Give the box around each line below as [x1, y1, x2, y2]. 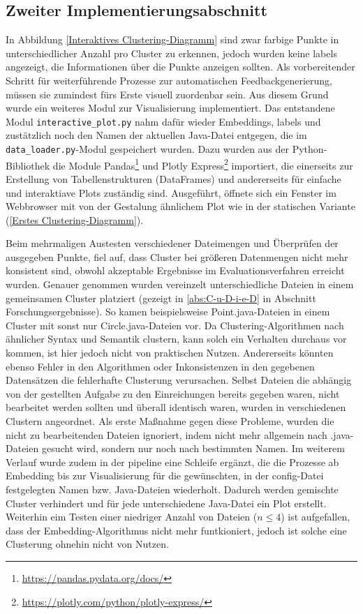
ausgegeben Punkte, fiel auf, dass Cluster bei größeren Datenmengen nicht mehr [6, 249, 348, 264]
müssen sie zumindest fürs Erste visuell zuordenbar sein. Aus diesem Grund [6, 87, 329, 101]
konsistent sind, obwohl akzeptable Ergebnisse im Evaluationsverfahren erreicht [6, 263, 345, 278]
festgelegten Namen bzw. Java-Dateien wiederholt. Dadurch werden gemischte [6, 481, 339, 496]
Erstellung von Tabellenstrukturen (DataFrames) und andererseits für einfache [6, 171, 341, 186]
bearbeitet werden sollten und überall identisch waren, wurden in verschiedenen [6, 400, 346, 414]
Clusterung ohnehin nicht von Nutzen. [6, 537, 169, 551]
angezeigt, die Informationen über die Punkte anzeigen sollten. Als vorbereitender [6, 59, 355, 74]
